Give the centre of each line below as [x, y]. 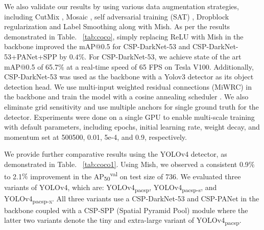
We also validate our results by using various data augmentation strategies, [122, 6]
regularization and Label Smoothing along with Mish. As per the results [117, 26]
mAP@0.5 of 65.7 [31, 66]
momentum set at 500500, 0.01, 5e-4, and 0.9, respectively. [95, 137]
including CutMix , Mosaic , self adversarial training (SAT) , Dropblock [117, 16]
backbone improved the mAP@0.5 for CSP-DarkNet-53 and [97, 46]
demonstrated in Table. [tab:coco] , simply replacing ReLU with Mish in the [124, 36]
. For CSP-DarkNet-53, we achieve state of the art [163, 56]
